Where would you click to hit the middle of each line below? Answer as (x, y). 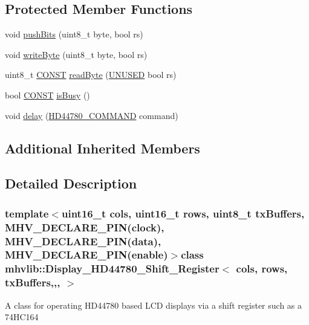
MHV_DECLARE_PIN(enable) (86, 255)
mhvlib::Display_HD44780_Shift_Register (112, 269)
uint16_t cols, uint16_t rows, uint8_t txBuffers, (183, 213)
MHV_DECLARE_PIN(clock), (85, 227)
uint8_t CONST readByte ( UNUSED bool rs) (91, 75)
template (27, 213)
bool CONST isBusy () (47, 95)
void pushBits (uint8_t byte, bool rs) (74, 34)
